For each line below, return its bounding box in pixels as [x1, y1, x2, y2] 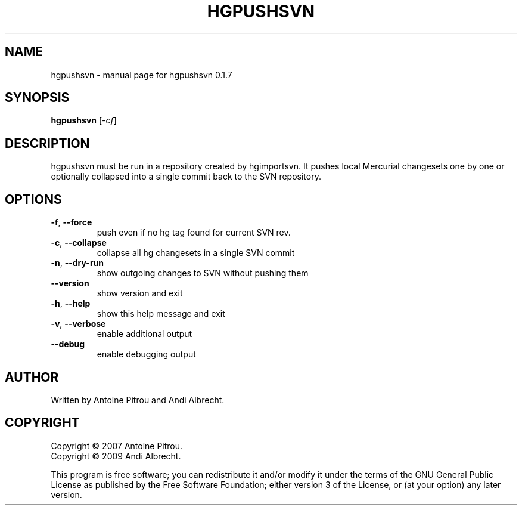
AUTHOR [5, 369, 59, 385]
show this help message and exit [97, 308, 225, 319]
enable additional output [97, 329, 192, 339]
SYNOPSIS [5, 90, 70, 106]
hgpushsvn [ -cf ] [51, 115, 117, 126]
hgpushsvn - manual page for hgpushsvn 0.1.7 [51, 69, 232, 80]
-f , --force [51, 217, 92, 228]
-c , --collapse [51, 237, 107, 248]
